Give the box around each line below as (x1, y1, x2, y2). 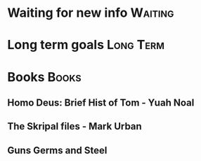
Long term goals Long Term (7, 37, 165, 53)
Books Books (7, 69, 82, 85)
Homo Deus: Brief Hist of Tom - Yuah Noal (7, 97, 195, 108)
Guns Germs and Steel (7, 144, 108, 156)
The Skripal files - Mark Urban (7, 120, 142, 132)
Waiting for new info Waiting (7, 5, 174, 21)
